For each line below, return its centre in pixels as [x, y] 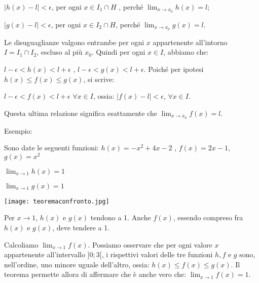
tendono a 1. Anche [121, 217]
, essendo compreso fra [208, 217]
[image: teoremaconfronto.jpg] [57, 201]
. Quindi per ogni [118, 52]
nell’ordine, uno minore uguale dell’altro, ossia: [77, 264]
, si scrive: [99, 79]
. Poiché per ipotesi [174, 69]
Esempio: [18, 130]
